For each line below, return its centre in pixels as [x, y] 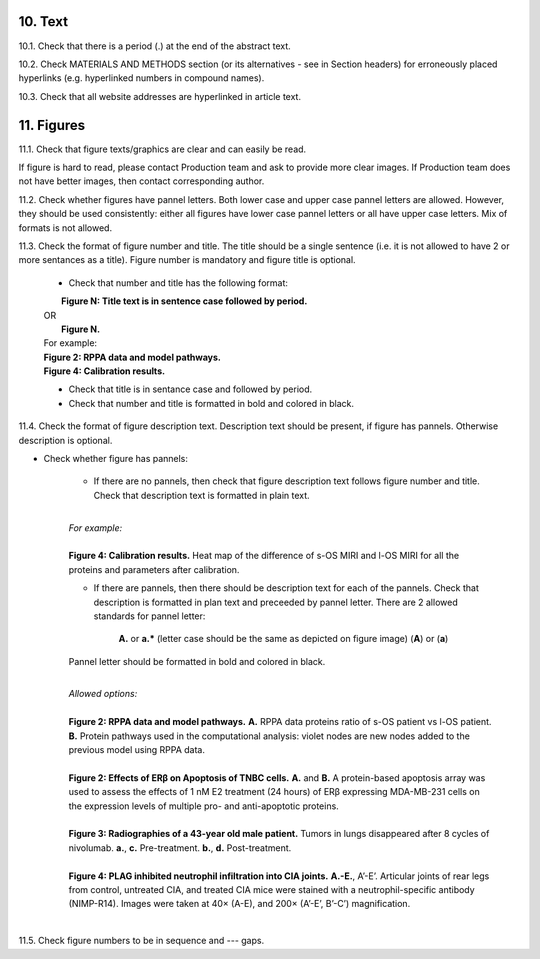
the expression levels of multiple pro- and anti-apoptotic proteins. [203, 806]
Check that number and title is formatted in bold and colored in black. [211, 403]
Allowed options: [103, 694]
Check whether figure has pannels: [116, 459]
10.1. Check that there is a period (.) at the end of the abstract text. [155, 46]
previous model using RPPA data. [136, 750]
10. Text [43, 21]
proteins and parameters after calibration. [154, 569]
